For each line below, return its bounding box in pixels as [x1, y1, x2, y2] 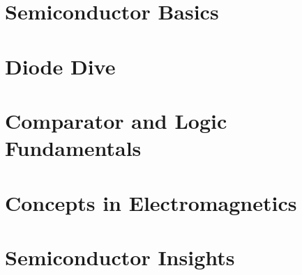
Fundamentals [5, 134, 142, 162]
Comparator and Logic [5, 106, 227, 134]
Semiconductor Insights [5, 242, 235, 271]
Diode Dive [5, 52, 116, 80]
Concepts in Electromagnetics [5, 188, 297, 217]
